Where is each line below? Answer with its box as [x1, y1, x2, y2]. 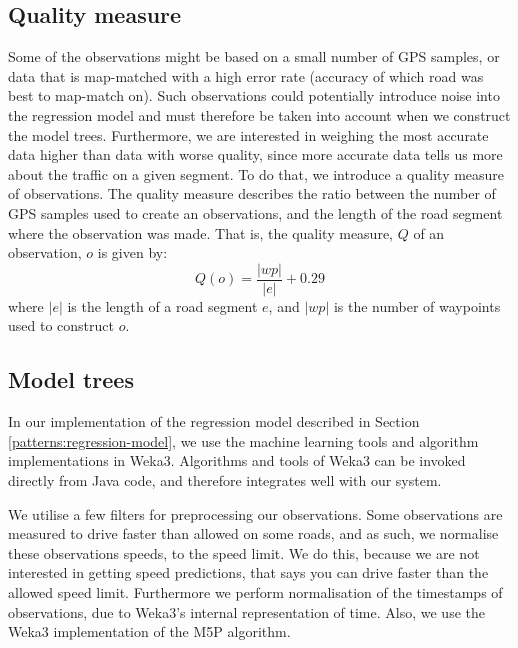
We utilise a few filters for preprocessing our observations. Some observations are [8, 503, 503, 524]
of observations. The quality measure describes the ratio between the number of [8, 183, 496, 204]
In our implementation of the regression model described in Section [8, 411, 420, 432]
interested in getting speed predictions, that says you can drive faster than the [8, 562, 489, 583]
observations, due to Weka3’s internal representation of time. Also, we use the [8, 601, 485, 622]
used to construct [8, 315, 114, 336]
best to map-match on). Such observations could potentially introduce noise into [8, 85, 500, 106]
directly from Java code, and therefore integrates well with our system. [8, 469, 442, 490]
